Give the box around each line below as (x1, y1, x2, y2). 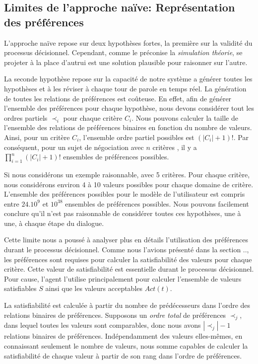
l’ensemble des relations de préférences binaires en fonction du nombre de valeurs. (4, 122, 252, 133)
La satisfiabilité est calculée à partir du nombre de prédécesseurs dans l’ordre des (4, 300, 251, 310)
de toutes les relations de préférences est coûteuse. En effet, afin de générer (4, 93, 232, 103)
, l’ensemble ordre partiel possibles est (79, 132, 194, 142)
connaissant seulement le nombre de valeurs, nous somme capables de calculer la (4, 341, 248, 351)
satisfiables (4, 283, 37, 293)
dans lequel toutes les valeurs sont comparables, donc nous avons (4, 320, 201, 330)
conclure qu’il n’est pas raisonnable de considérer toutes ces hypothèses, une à (4, 208, 241, 218)
